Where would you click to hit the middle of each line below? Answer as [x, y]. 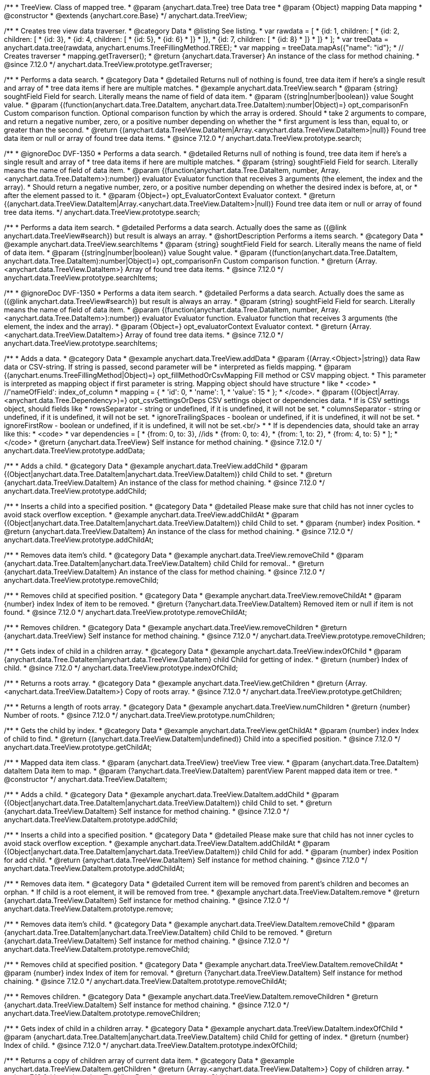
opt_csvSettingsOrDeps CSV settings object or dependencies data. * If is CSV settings [269, 400]
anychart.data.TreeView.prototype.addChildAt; [79, 540]
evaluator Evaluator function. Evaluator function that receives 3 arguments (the [270, 318]
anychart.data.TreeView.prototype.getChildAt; [78, 747]
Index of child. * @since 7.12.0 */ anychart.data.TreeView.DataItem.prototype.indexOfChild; [151, 1045]
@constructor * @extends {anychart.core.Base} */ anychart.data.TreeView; [126, 16]
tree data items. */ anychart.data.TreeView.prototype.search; [102, 212]
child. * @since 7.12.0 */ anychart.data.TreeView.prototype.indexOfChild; [121, 668]
